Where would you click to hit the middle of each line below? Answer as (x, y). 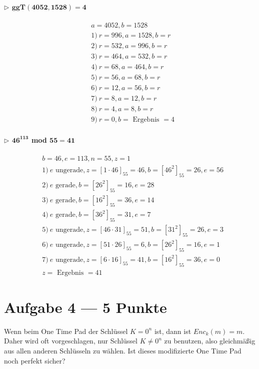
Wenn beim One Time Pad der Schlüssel (66, 331)
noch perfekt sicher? (35, 360)
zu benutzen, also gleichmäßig (210, 341)
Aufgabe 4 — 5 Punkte (85, 307)
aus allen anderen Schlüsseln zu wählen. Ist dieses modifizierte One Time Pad (123, 351)
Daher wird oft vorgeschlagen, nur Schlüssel (71, 341)
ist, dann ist (173, 331)
